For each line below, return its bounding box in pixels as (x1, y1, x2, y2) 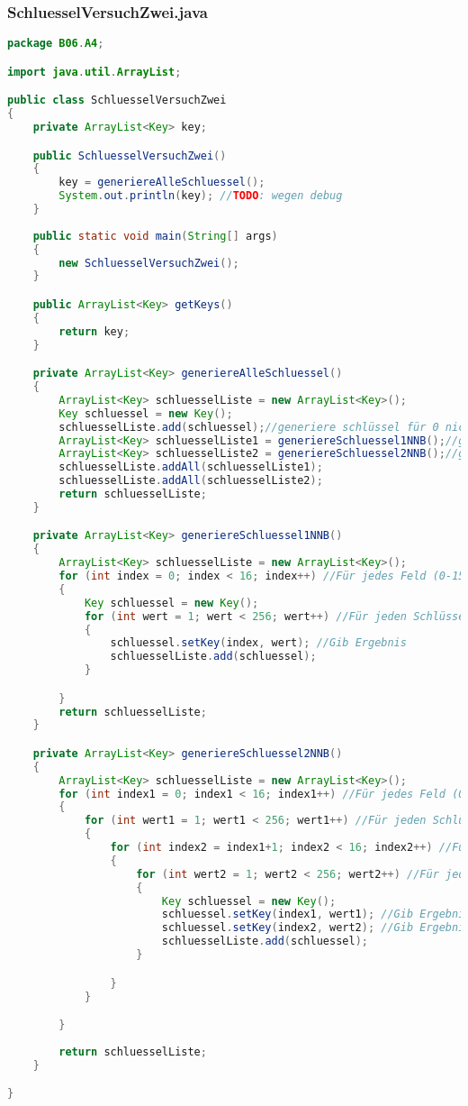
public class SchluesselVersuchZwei (7, 94, 227, 107)
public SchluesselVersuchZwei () (32, 149, 227, 162)
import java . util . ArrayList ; (7, 65, 182, 78)
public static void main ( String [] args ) (32, 229, 278, 242)
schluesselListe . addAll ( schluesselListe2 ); (58, 474, 323, 488)
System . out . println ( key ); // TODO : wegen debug (58, 189, 343, 203)
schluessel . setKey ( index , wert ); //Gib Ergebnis (110, 636, 407, 650)
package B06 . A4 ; (7, 37, 104, 50)
